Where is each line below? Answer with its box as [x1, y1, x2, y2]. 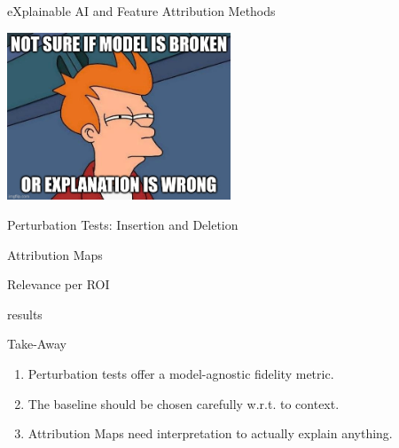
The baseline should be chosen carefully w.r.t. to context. [27, 394, 340, 413]
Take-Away [7, 334, 66, 353]
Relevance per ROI [7, 275, 110, 294]
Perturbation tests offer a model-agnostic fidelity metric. [27, 365, 334, 383]
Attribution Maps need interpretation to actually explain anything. [27, 424, 393, 443]
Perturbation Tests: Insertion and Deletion [7, 216, 239, 234]
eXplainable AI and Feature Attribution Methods [7, 2, 276, 20]
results [7, 304, 43, 323]
